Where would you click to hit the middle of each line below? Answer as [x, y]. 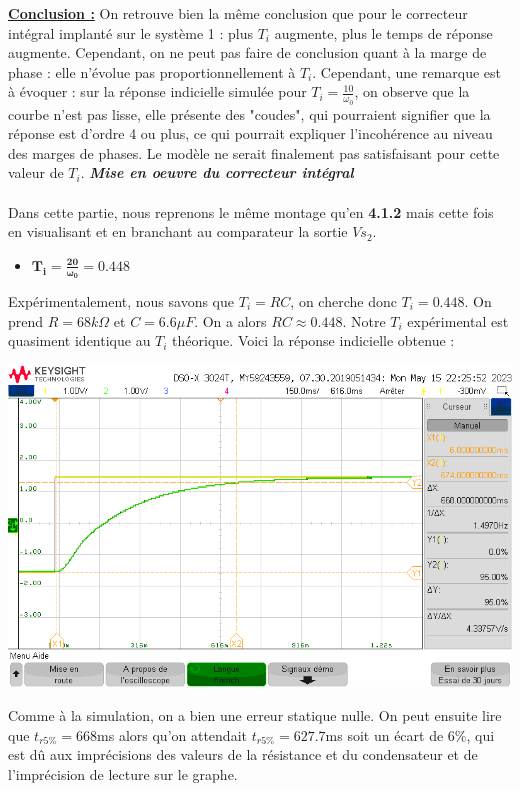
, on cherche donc [343, 301]
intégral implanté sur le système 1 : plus [130, 32]
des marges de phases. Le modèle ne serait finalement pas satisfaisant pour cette [254, 152]
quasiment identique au [79, 340]
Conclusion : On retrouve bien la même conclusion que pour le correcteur [238, 13]
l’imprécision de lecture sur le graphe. [123, 773]
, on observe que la [412, 91]
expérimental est [458, 320]
